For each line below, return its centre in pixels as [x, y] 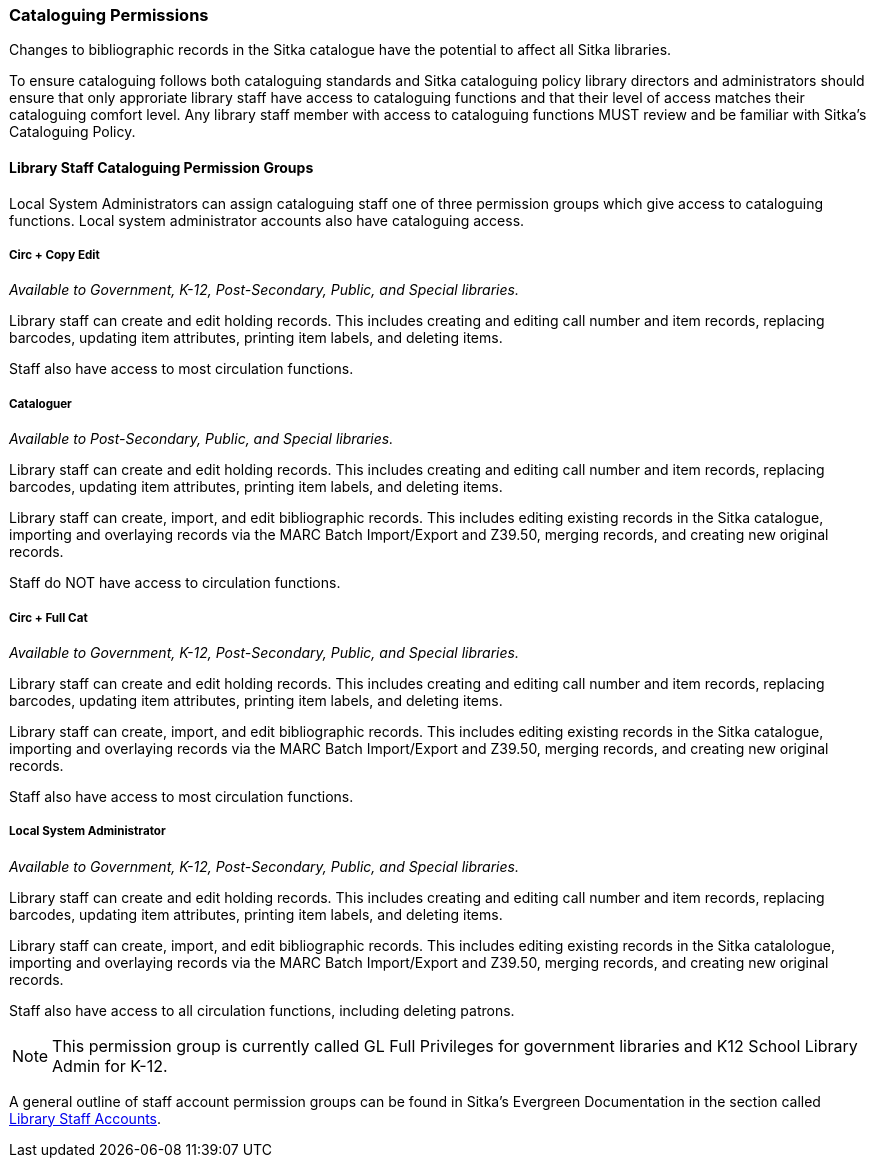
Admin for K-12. [110, 1065]
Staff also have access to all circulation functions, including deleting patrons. [262, 1010]
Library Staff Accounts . [85, 1118]
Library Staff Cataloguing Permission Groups [161, 167]
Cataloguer [40, 403]
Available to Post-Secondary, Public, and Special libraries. [201, 439]
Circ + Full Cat [48, 617]
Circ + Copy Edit [54, 254]
